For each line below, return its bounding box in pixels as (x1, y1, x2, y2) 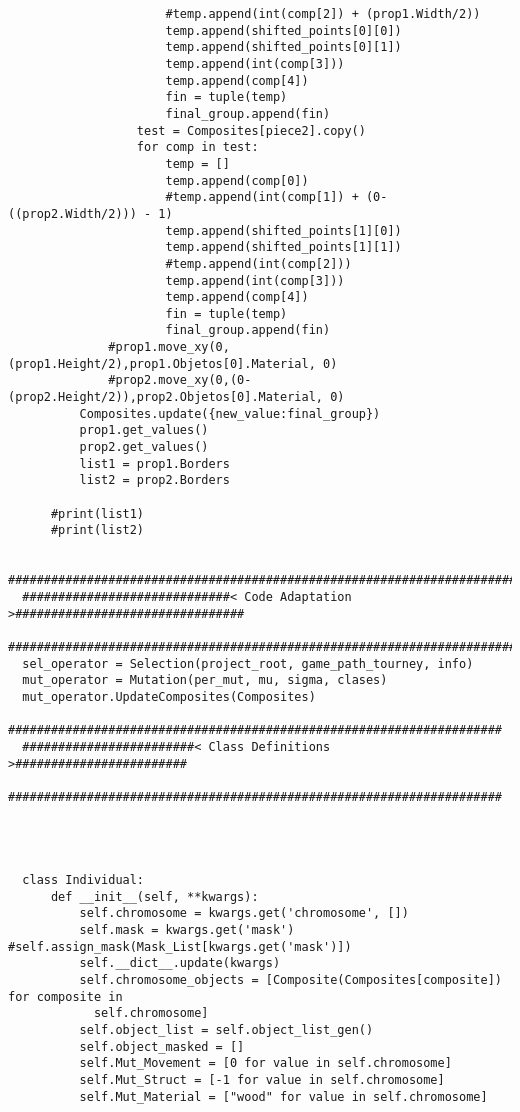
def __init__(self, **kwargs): (50, 889, 259, 904)
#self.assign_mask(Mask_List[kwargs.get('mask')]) (8, 939, 352, 954)
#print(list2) (50, 523, 145, 538)
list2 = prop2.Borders (79, 473, 230, 488)
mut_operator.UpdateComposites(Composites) (22, 689, 316, 704)
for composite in (8, 989, 123, 1004)
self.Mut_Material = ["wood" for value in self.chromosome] (79, 1089, 488, 1104)
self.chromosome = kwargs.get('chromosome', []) (79, 906, 409, 921)
